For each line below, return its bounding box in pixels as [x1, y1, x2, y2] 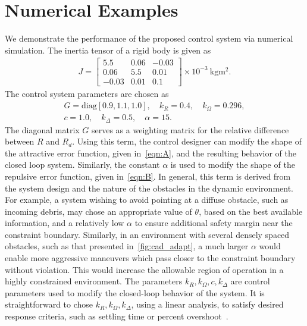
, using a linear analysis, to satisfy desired [131, 298, 284, 311]
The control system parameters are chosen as [5, 87, 169, 100]
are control [230, 275, 270, 287]
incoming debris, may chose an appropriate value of [5, 205, 192, 217]
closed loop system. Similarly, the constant [5, 158, 160, 171]
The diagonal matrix [5, 123, 80, 136]
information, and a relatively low [5, 217, 124, 229]
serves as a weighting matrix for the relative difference [92, 123, 289, 136]
